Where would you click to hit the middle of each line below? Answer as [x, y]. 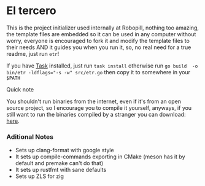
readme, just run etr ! [33, 53]
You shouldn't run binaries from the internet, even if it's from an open [94, 101]
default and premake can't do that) [59, 163]
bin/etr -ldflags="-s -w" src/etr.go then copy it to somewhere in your [99, 72]
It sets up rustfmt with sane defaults [61, 170]
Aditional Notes [30, 137]
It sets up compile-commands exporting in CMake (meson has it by [100, 157]
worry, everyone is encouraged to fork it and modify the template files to [98, 41]
